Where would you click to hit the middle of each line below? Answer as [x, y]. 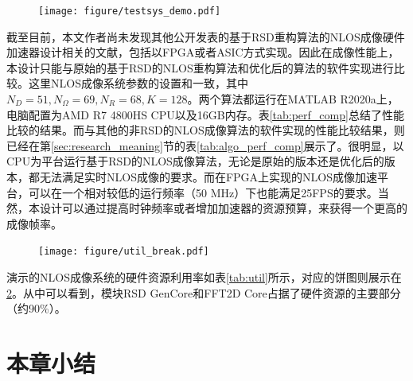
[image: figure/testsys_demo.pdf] [130, 11]
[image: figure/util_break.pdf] [124, 252]
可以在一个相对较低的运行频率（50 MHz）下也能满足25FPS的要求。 [203, 192]
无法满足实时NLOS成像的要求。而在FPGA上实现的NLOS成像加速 [208, 177]
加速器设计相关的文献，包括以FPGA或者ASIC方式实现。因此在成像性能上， [203, 52]
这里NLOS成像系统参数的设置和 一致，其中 [138, 83]
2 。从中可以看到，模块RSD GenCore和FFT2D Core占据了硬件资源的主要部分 [204, 292]
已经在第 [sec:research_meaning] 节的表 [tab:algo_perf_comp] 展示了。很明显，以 [205, 145]
